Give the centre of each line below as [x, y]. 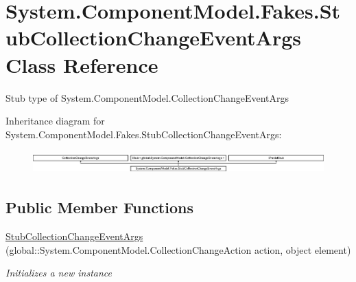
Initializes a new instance [59, 273]
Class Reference [82, 64]
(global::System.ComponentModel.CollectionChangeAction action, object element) [178, 249]
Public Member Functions [99, 207]
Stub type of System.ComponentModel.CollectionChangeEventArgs [147, 97]
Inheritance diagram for [55, 121]
